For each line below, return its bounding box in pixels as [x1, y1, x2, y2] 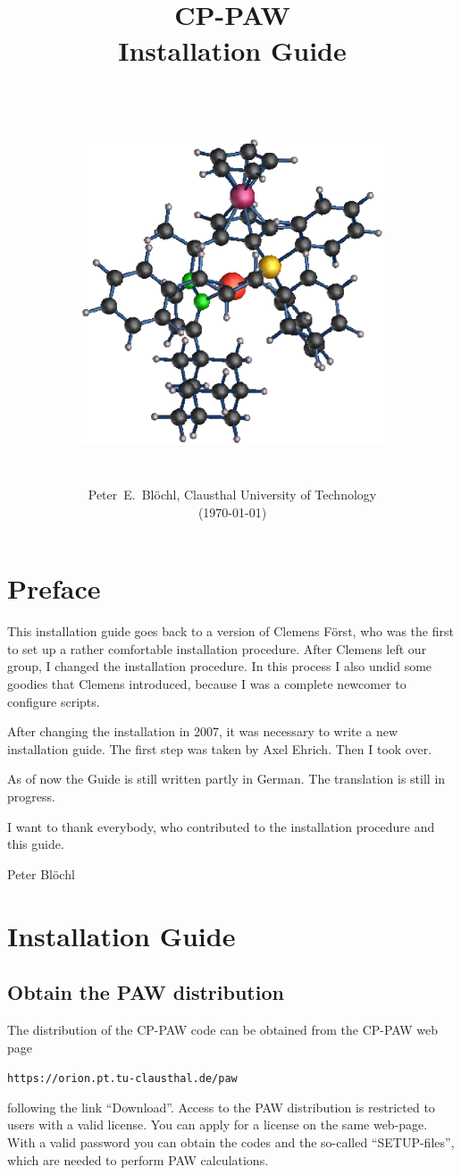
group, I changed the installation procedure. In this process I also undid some [7, 657, 432, 676]
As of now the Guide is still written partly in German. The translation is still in [7, 769, 446, 788]
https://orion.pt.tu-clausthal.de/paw [7, 1072, 238, 1086]
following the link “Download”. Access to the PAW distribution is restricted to [7, 1097, 435, 1116]
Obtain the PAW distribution [7, 978, 284, 1006]
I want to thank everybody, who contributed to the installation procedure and [7, 817, 435, 835]
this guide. [7, 835, 64, 853]
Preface [7, 570, 101, 607]
